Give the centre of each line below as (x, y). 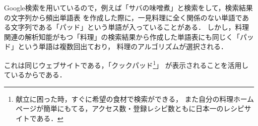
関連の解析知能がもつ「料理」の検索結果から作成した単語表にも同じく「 (122, 36)
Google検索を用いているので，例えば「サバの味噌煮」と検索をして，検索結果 (129, 7)
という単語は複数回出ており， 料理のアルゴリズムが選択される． (123, 46)
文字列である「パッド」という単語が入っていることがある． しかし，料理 (130, 27)
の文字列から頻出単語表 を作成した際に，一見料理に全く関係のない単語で (123, 17)
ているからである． (35, 75)
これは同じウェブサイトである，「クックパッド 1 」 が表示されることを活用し (126, 64)
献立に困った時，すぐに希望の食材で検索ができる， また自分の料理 (125, 98)
